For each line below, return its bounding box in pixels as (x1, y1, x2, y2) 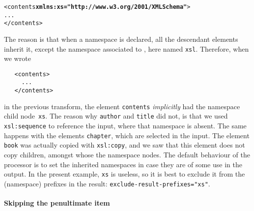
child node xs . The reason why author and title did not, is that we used (4, 111, 228, 121)
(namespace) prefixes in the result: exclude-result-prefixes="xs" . (4, 178, 210, 188)
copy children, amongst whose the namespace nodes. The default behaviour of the (4, 150, 250, 160)
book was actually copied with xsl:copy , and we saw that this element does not (4, 140, 245, 150)
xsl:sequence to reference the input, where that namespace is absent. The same (4, 121, 247, 131)
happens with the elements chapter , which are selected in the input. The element (4, 130, 250, 140)
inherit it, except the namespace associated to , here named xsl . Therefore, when (4, 43, 249, 54)
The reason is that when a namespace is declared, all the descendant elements (4, 33, 238, 44)
